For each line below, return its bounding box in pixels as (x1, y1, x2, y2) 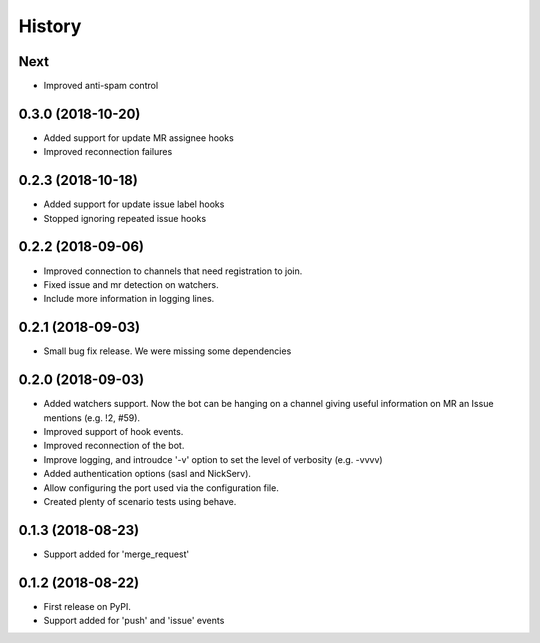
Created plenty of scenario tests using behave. (43, 495, 237, 507)
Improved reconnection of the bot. (43, 440, 185, 452)
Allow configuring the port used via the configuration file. (43, 481, 279, 494)
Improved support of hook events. (43, 425, 184, 437)
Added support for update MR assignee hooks (43, 131, 234, 144)
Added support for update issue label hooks (43, 198, 225, 210)
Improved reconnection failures (43, 146, 173, 158)
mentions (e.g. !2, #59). (43, 411, 140, 424)
